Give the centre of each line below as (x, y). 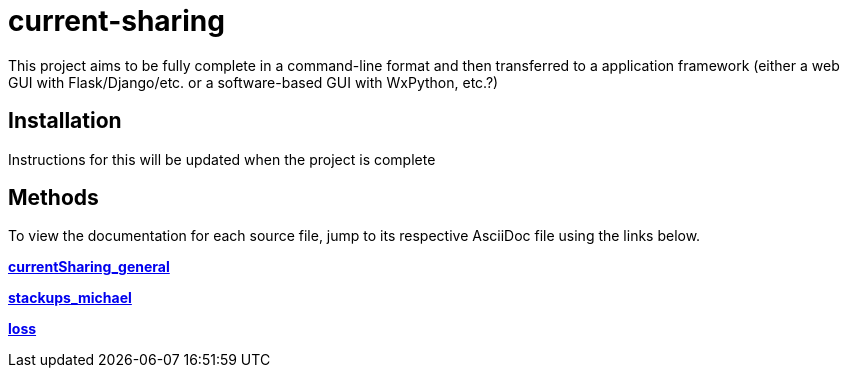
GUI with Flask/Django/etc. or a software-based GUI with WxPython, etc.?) (253, 82)
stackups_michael (70, 298)
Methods (53, 198)
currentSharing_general (89, 267)
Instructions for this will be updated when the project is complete (222, 159)
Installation (65, 121)
